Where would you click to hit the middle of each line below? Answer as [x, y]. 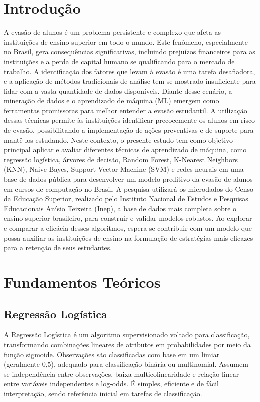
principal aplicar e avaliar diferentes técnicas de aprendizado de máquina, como [125, 149]
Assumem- [235, 364]
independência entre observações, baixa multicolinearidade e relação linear [126, 374]
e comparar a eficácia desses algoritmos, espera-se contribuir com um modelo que [128, 228]
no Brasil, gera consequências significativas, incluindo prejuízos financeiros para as [130, 51]
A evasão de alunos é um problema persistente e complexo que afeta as [112, 32]
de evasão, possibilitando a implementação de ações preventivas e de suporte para [129, 130]
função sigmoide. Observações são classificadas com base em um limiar [112, 354]
